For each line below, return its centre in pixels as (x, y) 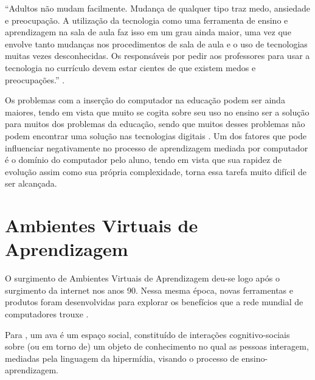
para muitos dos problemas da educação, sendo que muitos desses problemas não (155, 124)
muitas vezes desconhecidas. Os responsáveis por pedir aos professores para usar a (157, 56)
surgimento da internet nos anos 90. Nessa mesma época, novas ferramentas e (149, 290)
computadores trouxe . (47, 314)
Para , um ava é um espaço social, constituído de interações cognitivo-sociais (147, 334)
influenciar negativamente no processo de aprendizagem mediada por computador (157, 147)
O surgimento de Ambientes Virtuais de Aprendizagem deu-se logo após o (142, 278)
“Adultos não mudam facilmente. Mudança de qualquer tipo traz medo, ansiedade (157, 8)
